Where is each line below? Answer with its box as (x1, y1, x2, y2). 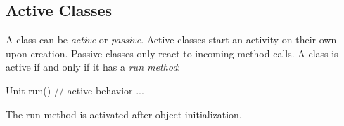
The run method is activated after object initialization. (6, 106, 242, 121)
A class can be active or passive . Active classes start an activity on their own (6, 32, 337, 47)
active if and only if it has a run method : (6, 59, 181, 74)
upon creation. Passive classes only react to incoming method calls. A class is (6, 45, 338, 60)
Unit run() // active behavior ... (6, 83, 144, 97)
